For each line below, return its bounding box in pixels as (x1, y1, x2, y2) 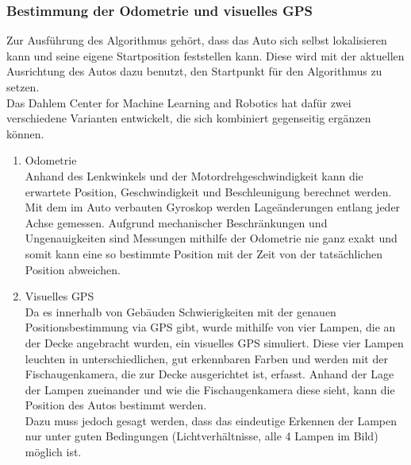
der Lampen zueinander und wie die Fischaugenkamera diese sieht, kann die (25, 381, 395, 397)
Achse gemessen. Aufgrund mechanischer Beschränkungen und (25, 214, 328, 231)
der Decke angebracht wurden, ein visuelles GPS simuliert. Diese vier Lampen (25, 334, 404, 351)
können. (6, 125, 44, 141)
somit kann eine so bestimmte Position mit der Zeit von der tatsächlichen (25, 245, 382, 262)
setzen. (6, 79, 40, 95)
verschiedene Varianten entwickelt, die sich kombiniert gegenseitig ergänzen (6, 110, 371, 126)
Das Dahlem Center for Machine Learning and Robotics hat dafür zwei (6, 94, 351, 110)
